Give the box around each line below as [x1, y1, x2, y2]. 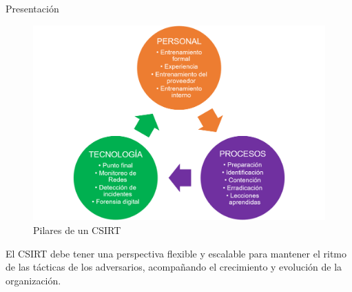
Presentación [6, 1, 59, 15]
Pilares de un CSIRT [33, 222, 121, 237]
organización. [6, 273, 61, 287]
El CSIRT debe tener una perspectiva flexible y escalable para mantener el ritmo [6, 246, 346, 260]
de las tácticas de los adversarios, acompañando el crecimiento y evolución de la [6, 260, 342, 274]
